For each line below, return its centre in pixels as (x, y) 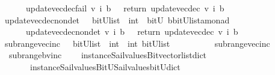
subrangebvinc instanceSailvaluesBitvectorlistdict (108, 55)
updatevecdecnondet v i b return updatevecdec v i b (132, 31)
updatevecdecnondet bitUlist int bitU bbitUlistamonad (117, 19)
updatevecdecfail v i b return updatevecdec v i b (125, 8)
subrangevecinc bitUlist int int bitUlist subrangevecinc (137, 43)
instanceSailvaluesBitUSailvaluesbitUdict (105, 66)
